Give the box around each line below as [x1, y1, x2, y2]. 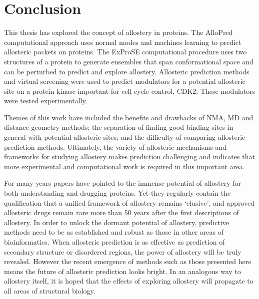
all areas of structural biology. [4, 285, 95, 296]
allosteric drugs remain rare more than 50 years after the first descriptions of [4, 207, 239, 218]
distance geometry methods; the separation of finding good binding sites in [4, 122, 233, 132]
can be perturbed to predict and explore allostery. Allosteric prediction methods [4, 66, 249, 76]
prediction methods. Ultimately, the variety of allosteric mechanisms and [4, 141, 226, 152]
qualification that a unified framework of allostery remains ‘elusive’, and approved [4, 197, 254, 208]
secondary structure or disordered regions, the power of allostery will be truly [4, 246, 241, 257]
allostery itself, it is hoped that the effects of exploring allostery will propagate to [4, 276, 253, 286]
